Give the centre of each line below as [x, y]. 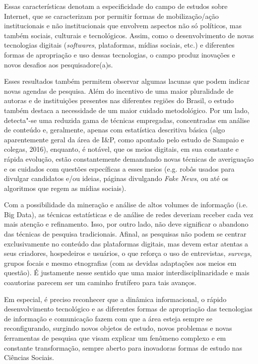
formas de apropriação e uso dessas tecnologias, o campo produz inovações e [120, 54]
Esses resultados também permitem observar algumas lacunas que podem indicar [127, 81]
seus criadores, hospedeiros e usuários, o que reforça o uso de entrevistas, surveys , [128, 253]
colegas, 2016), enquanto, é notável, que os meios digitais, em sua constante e [121, 149]
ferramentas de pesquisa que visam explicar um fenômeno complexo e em [115, 338]
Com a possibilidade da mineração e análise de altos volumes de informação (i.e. [126, 205]
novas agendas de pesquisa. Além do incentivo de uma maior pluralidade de [119, 91]
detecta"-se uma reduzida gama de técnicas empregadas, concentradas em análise [127, 120]
